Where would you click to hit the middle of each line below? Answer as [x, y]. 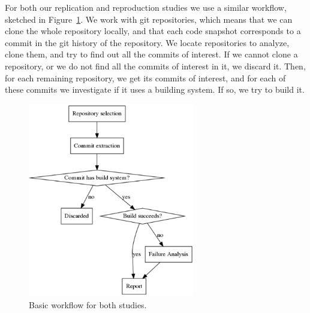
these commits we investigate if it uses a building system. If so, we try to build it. [155, 89]
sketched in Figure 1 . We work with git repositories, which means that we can [149, 19]
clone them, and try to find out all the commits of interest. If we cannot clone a [151, 54]
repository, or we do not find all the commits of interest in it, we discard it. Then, [155, 66]
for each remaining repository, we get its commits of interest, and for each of [145, 78]
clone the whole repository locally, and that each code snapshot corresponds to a [153, 31]
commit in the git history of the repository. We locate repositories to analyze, [147, 42]
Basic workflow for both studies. [88, 304]
